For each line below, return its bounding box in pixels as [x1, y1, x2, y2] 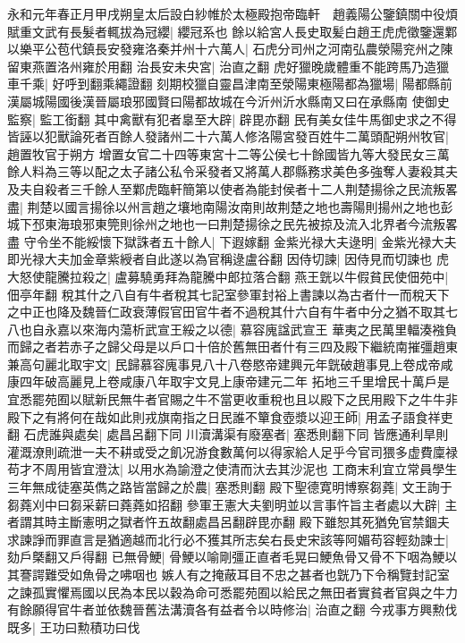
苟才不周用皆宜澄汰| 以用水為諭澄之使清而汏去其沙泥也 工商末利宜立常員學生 [7, 460, 458, 478]
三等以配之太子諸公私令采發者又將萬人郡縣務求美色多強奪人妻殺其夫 [56, 162, 458, 181]
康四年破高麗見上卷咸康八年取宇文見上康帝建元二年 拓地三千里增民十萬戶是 [7, 372, 450, 391]
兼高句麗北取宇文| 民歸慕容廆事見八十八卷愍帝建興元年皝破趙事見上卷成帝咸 [7, 354, 453, 373]
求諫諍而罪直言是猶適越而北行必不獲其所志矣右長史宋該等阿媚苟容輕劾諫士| [7, 529, 449, 548]
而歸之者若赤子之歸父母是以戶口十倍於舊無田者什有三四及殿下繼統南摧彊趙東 [7, 337, 458, 356]
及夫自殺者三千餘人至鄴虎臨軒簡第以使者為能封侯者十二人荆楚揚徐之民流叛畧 [7, 179, 458, 198]
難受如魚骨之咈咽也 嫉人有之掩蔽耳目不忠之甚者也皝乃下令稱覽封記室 [44, 565, 450, 583]
